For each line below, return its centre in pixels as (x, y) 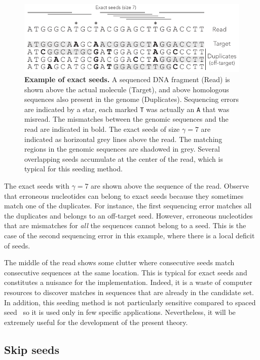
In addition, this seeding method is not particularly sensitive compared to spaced (130, 302)
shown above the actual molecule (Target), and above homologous (127, 89)
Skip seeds (32, 349)
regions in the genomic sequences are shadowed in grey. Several (122, 149)
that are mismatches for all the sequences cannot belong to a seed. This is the (125, 225)
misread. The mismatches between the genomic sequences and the (126, 119)
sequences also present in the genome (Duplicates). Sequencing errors (132, 99)
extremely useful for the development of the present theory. (96, 322)
